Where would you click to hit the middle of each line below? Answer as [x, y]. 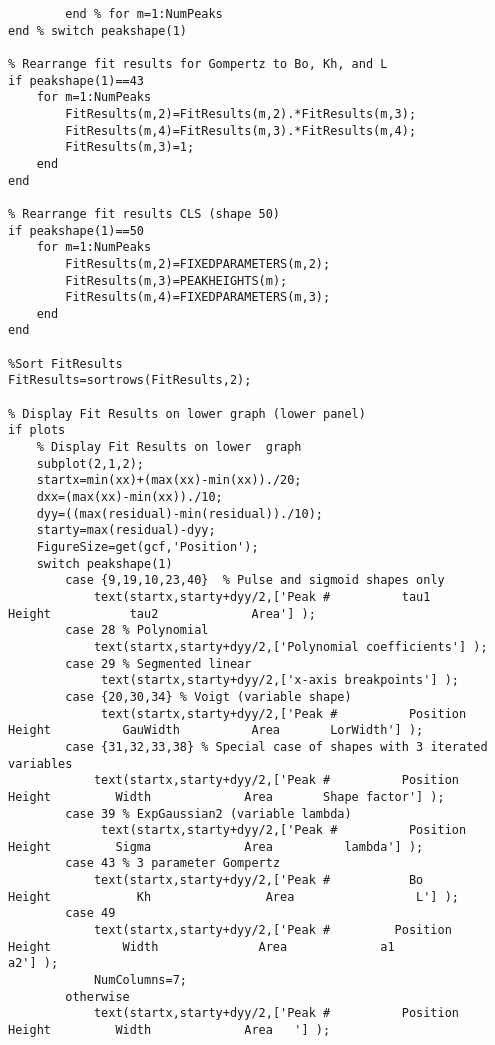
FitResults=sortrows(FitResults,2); [130, 380]
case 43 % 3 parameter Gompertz [173, 863]
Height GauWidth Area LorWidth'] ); [216, 730]
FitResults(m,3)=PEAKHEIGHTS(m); [176, 280]
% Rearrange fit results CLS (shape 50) [144, 213]
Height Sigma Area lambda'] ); [216, 846]
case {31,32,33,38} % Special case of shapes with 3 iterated [276, 746]
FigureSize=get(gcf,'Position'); [147, 547]
